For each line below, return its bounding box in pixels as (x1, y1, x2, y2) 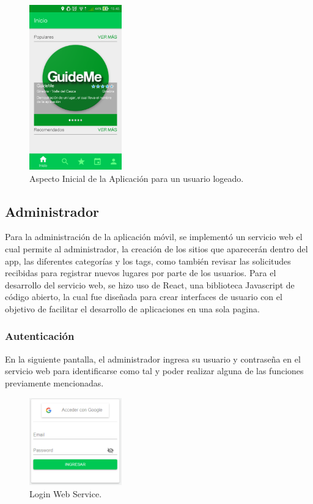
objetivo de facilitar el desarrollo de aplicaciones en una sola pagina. (5, 302, 260, 315)
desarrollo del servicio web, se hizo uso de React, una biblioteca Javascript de (5, 278, 295, 291)
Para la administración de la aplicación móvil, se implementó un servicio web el (5, 230, 303, 243)
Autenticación (5, 328, 75, 344)
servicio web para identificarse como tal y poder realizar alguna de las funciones (5, 364, 304, 377)
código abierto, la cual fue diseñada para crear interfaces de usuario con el (5, 290, 282, 303)
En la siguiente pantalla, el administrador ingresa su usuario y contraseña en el (5, 352, 301, 365)
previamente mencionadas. (5, 376, 104, 389)
